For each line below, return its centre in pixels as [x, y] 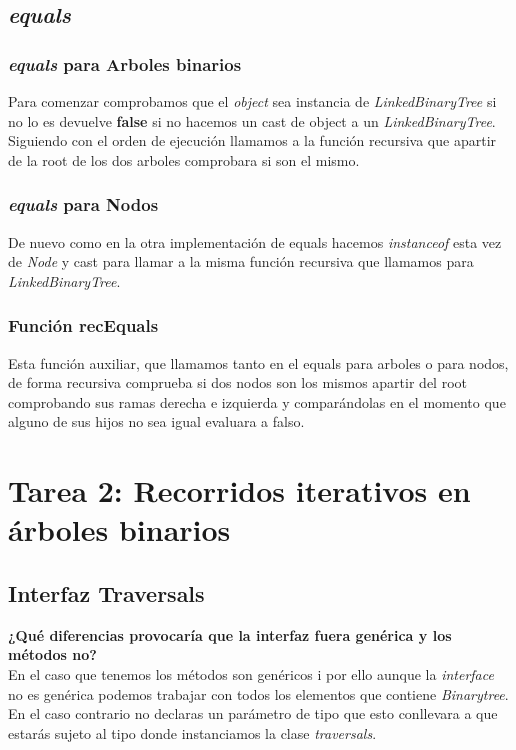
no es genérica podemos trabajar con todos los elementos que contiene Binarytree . [258, 693]
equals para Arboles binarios [125, 63]
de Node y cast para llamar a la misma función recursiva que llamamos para [241, 261]
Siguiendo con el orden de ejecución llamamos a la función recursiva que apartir [252, 140]
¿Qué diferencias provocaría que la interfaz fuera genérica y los [230, 634]
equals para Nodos [83, 204]
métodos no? [52, 654]
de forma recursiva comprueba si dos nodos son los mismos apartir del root [237, 382]
